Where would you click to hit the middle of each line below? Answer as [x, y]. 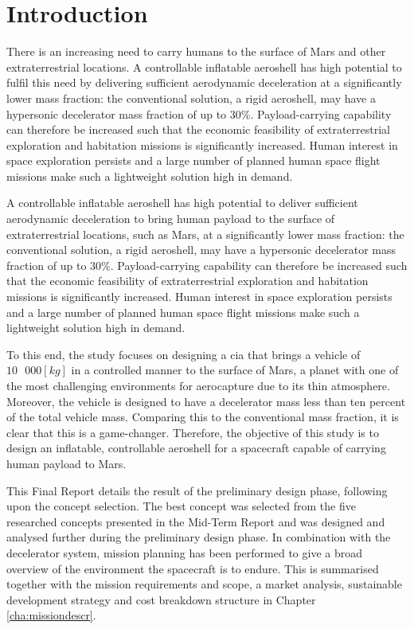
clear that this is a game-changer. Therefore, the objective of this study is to [193, 432]
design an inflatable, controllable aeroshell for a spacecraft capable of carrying [196, 448]
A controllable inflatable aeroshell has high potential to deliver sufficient [182, 203]
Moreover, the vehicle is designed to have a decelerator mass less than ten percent [206, 401]
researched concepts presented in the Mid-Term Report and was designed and [196, 521]
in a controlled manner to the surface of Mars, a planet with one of [235, 370]
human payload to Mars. [66, 463]
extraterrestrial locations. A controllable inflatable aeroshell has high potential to [204, 66]
